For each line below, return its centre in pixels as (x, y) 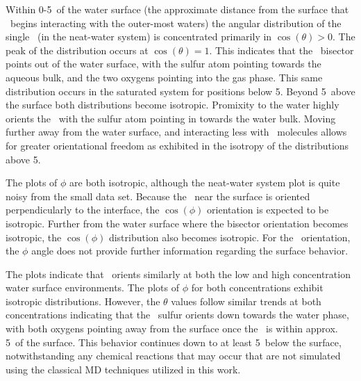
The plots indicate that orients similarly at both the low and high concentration (178, 274)
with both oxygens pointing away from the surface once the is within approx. (172, 329)
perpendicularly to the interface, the (83, 210)
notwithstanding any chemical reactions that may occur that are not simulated (173, 356)
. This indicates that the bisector (282, 50)
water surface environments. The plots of (92, 287)
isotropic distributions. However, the (83, 301)
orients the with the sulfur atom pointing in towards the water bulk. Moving (171, 118)
